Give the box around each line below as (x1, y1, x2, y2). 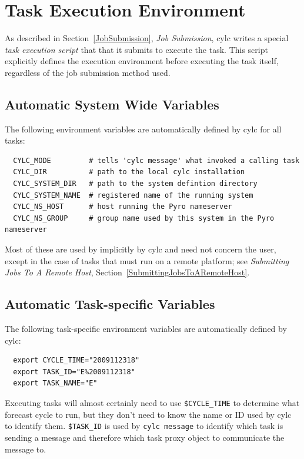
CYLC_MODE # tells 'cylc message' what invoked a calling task (13, 156, 300, 165)
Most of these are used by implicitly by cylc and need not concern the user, (5, 243, 276, 255)
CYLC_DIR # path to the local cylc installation (13, 168, 245, 177)
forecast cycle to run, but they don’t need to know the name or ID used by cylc (5, 408, 292, 420)
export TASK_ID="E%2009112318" (13, 367, 135, 376)
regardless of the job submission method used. (5, 66, 171, 78)
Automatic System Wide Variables (5, 95, 219, 113)
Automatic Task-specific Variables (5, 295, 215, 313)
